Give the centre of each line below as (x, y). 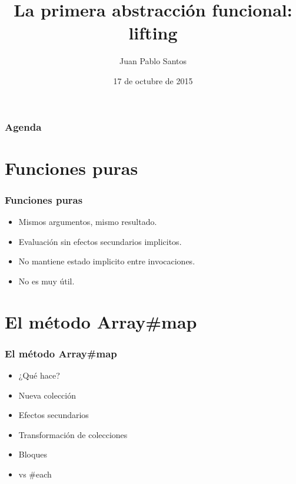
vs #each (35, 474)
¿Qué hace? (39, 375)
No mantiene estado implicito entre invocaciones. (107, 261)
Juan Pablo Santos (153, 61)
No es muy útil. (46, 281)
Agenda (23, 126)
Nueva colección (47, 395)
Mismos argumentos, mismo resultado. (88, 222)
